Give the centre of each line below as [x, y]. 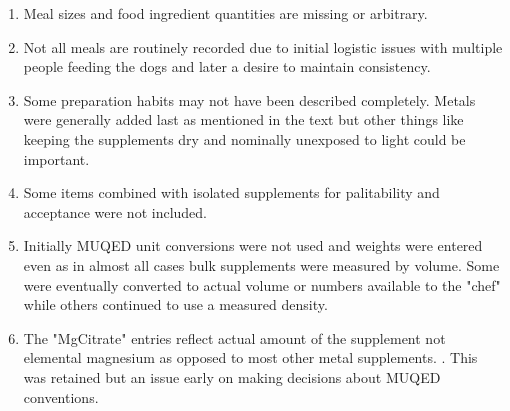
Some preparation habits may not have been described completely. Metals [249, 99]
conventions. [61, 396]
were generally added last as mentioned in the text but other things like [243, 119]
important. [56, 158]
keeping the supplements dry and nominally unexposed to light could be [244, 138]
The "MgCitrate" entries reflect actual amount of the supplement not [234, 337]
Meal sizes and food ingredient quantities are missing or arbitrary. [225, 13]
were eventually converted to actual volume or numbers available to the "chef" [262, 284]
